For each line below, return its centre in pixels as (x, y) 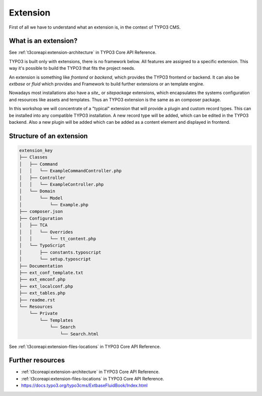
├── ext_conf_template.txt (51, 272)
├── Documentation (41, 266)
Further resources (37, 360)
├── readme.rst (37, 300)
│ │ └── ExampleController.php (61, 184)
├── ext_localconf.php (46, 286)
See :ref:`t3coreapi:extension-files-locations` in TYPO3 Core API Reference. (85, 346)
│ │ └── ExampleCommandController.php (70, 171)
